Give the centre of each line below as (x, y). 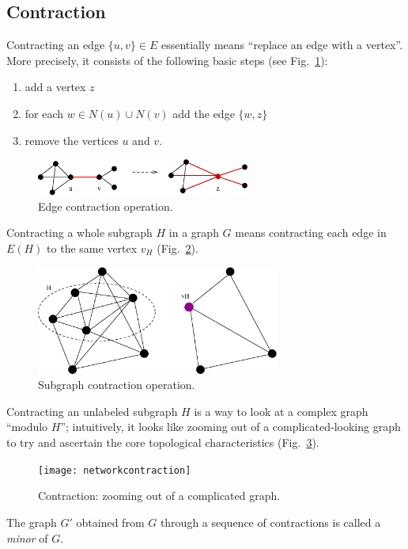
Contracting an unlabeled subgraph (92, 411)
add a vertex (55, 87)
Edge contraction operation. (106, 206)
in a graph (194, 233)
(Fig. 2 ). (178, 248)
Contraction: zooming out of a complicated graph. (159, 496)
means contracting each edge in (311, 233)
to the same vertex (92, 248)
